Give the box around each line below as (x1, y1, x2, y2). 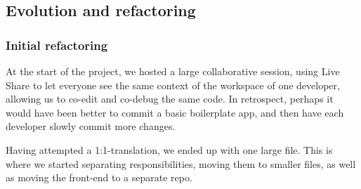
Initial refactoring (6, 36, 108, 53)
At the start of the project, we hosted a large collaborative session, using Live (6, 64, 340, 78)
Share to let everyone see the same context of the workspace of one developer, (6, 77, 340, 92)
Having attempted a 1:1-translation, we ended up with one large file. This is (6, 142, 333, 157)
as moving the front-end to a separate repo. (6, 170, 192, 185)
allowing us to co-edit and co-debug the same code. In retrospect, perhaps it (6, 91, 334, 106)
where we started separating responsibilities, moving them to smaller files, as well (6, 156, 356, 171)
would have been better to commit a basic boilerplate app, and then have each (6, 105, 344, 119)
